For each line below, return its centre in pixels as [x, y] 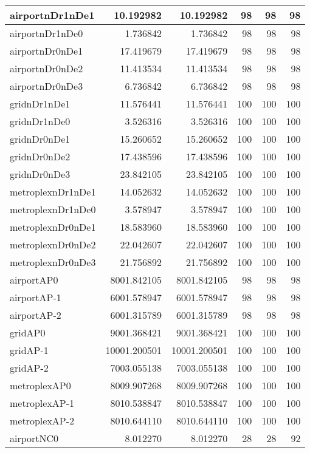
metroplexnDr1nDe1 [53, 192]
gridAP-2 [29, 368]
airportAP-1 [36, 297]
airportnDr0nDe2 [46, 68]
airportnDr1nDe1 [52, 15]
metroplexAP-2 [42, 421]
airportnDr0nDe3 [46, 86]
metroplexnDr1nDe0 [53, 209]
